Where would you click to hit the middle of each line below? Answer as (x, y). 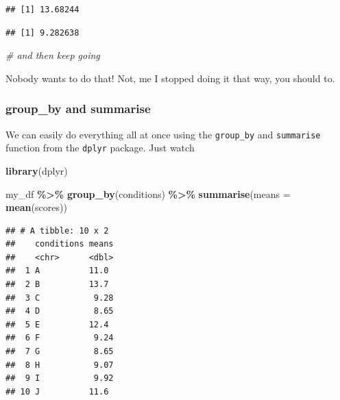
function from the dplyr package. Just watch (100, 148)
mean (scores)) (36, 207)
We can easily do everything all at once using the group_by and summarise (163, 134)
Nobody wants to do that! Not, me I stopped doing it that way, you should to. (170, 78)
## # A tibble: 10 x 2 (57, 230)
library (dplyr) (37, 170)
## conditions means (60, 244)
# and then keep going (53, 55)
